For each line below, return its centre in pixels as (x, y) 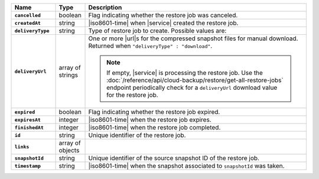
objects (69, 150)
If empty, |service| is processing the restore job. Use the (185, 73)
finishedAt (29, 127)
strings (69, 75)
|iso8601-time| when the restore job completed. (154, 127)
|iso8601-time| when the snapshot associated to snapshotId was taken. (186, 166)
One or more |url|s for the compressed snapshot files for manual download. (193, 38)
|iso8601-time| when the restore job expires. (150, 120)
